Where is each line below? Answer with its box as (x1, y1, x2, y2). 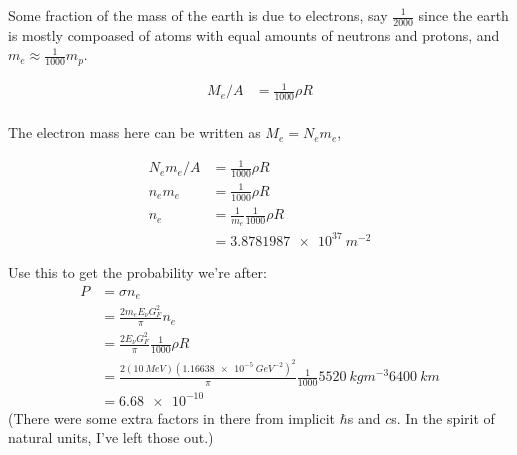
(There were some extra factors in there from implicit (8, 407, 336, 428)
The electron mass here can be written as (8, 122, 261, 143)
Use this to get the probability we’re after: (8, 261, 267, 282)
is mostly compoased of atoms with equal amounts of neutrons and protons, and (8, 24, 500, 45)
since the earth (418, 5, 509, 25)
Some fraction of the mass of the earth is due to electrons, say (8, 5, 388, 25)
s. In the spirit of (391, 407, 495, 428)
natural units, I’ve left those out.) (8, 427, 214, 448)
